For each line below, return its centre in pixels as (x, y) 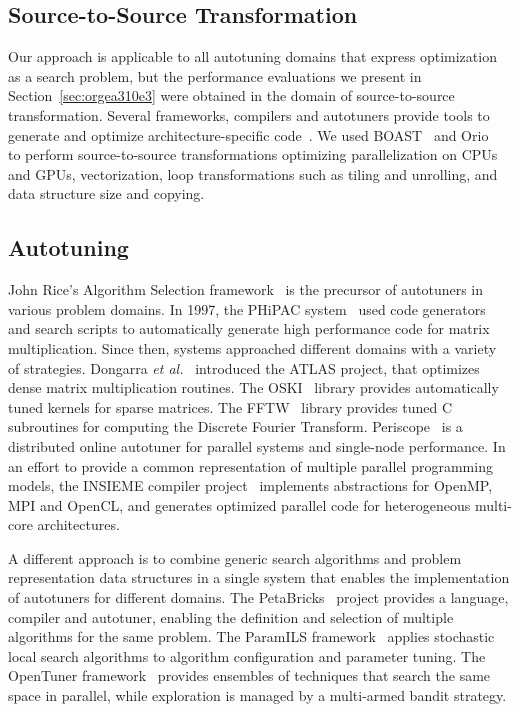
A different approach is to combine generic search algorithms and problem (235, 557)
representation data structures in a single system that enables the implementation (259, 577)
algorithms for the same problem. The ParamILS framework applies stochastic (251, 636)
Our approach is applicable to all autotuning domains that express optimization (252, 56)
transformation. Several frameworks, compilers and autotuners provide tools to (249, 114)
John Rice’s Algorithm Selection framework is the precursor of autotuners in (246, 289)
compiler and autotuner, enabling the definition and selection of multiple (231, 616)
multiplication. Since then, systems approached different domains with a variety (252, 347)
